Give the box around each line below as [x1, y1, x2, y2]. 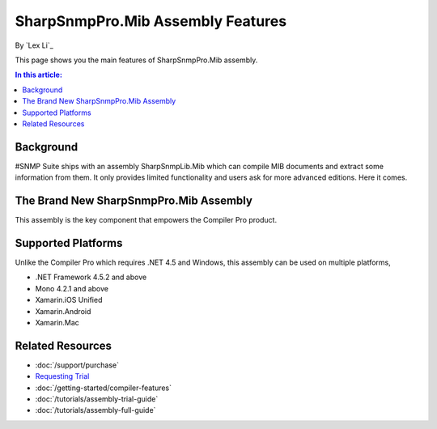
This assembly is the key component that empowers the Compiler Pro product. [15, 215, 278, 225]
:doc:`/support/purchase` [35, 360, 120, 370]
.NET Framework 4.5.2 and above [35, 272, 147, 282]
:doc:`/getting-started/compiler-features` [35, 383, 172, 393]
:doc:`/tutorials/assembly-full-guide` [35, 406, 156, 415]
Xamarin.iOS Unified [35, 295, 103, 305]
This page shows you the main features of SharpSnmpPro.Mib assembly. [15, 55, 258, 65]
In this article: [15, 70, 62, 80]
